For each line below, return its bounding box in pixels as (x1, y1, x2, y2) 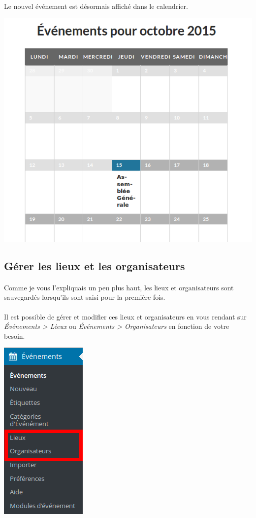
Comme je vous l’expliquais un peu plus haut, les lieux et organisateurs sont (4, 282, 234, 292)
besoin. (4, 330, 25, 341)
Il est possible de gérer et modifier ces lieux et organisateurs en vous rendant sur (4, 311, 247, 321)
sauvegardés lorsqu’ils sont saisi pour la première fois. (4, 292, 165, 302)
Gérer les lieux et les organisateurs (4, 258, 185, 273)
